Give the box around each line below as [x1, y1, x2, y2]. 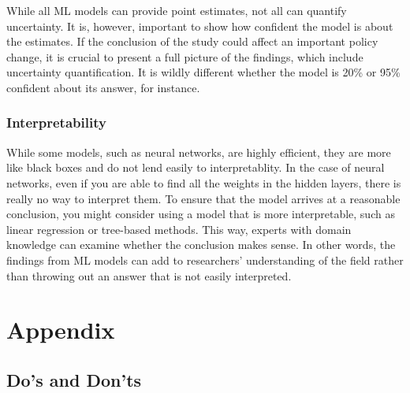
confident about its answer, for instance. [6, 79, 200, 95]
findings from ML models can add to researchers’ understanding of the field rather [6, 251, 404, 268]
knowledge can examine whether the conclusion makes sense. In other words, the [6, 236, 396, 253]
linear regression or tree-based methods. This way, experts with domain [6, 221, 352, 237]
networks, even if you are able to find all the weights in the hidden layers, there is [6, 174, 401, 191]
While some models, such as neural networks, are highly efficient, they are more [6, 143, 391, 160]
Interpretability [6, 113, 106, 132]
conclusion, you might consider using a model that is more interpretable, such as [6, 206, 395, 222]
